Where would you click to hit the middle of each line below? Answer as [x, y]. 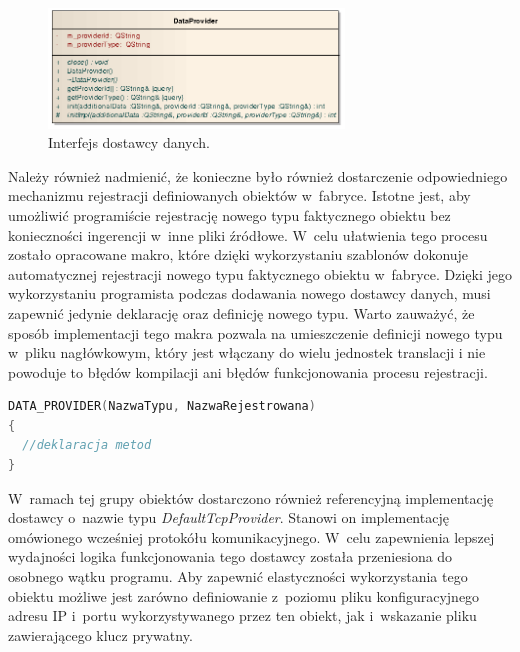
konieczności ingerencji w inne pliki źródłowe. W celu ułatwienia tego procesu [248, 234]
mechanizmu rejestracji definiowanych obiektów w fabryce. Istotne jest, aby [239, 195]
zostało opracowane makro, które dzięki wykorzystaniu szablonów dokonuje [238, 254]
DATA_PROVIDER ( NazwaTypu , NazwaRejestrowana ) [162, 406]
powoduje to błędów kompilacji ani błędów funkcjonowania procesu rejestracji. [248, 371]
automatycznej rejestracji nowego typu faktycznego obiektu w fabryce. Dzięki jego [260, 273]
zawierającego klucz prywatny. [100, 634]
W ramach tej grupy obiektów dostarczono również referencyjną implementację [251, 497]
